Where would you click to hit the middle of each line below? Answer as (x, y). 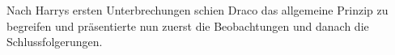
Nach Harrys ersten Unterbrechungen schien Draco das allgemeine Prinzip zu (197, 10)
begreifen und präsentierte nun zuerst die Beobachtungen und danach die (188, 25)
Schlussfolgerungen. (55, 42)
